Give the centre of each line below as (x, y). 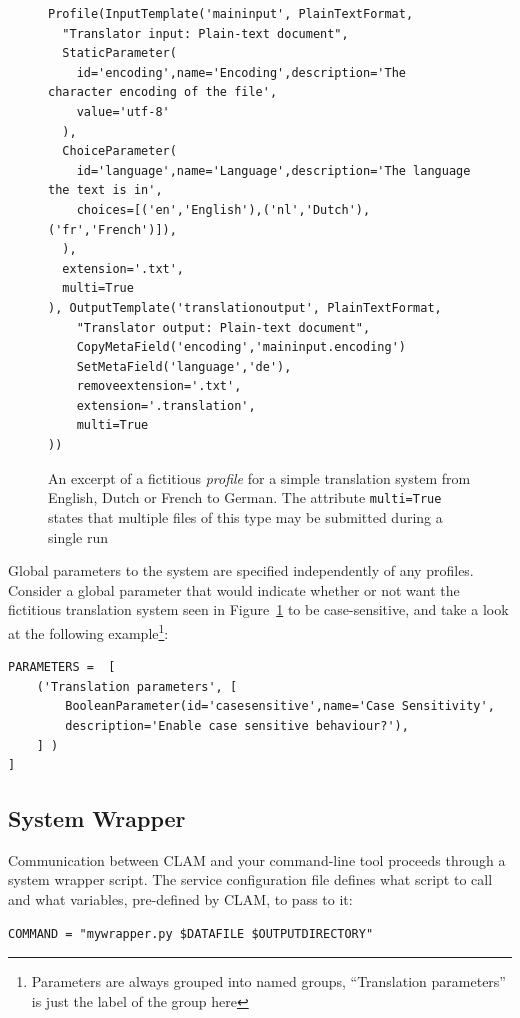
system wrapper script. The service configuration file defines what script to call (250, 879)
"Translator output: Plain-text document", (223, 327)
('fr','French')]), (112, 229)
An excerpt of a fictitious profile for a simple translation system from (259, 477)
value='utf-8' (123, 111)
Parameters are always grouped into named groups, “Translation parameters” (268, 981)
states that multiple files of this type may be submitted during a (245, 516)
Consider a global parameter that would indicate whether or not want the (234, 589)
